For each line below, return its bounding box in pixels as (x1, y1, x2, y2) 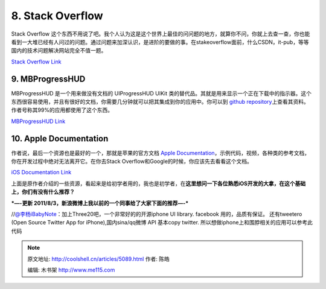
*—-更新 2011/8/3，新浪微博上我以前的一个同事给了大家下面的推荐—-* (11, 199, 189, 206)
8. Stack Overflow (11, 9, 103, 22)
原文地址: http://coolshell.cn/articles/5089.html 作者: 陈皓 (27, 255, 170, 262)
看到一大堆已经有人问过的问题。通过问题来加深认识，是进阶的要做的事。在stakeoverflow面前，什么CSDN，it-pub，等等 (11, 38, 309, 45)
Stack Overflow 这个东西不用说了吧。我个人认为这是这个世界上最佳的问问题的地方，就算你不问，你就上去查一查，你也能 (11, 30, 310, 37)
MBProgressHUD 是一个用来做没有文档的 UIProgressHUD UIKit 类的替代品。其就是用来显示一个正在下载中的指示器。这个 (11, 89, 312, 97)
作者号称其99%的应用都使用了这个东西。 (11, 106, 113, 114)
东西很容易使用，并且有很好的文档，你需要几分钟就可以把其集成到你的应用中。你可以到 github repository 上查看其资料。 (11, 98, 309, 106)
